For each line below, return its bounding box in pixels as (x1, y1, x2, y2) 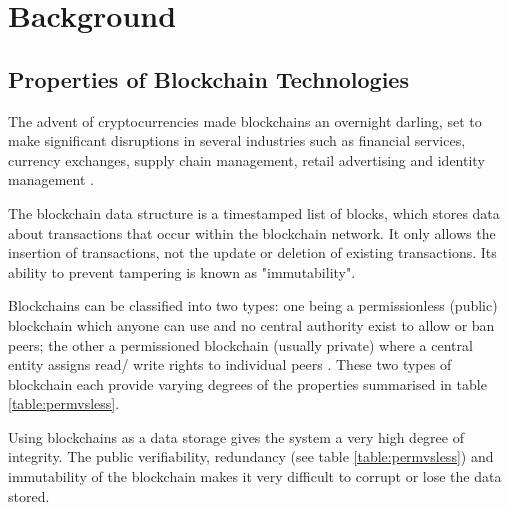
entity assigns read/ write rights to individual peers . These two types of (8, 354, 452, 375)
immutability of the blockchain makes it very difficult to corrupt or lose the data (8, 466, 502, 487)
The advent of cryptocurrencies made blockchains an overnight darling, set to (8, 110, 482, 131)
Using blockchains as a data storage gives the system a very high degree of (8, 426, 464, 447)
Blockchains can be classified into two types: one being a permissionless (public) (8, 295, 498, 316)
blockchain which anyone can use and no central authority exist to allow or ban (8, 314, 495, 335)
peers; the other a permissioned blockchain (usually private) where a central (8, 334, 473, 355)
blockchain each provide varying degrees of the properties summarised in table (8, 373, 487, 394)
